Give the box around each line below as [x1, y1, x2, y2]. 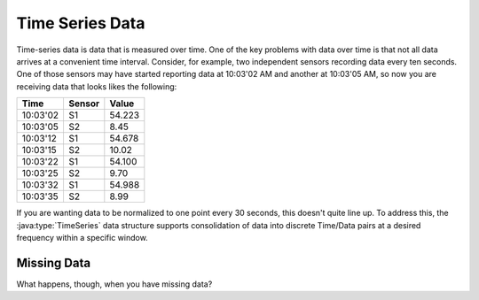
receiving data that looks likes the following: [16, 81, 177, 92]
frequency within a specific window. [16, 232, 148, 242]
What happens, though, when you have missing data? [16, 279, 213, 289]
